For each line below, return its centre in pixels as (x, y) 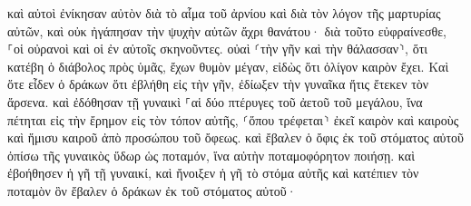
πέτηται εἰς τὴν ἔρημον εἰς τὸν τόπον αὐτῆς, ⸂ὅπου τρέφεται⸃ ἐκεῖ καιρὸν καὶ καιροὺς (233, 119)
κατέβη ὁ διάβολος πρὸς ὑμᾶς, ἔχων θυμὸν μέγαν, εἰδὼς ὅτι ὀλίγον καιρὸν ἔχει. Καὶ (228, 66)
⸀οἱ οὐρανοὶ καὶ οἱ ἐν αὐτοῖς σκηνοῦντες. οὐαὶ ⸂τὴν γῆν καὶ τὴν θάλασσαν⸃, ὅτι (218, 49)
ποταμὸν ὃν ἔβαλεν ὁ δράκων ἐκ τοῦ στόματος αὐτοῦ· (152, 190)
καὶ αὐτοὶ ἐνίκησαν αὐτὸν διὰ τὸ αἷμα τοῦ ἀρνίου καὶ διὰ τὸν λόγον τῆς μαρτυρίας (224, 13)
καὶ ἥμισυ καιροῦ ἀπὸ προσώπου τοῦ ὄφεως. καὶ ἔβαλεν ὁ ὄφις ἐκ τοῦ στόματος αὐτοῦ (235, 137)
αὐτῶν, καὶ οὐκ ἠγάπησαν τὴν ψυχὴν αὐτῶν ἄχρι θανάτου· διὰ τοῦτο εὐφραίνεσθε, (227, 30)
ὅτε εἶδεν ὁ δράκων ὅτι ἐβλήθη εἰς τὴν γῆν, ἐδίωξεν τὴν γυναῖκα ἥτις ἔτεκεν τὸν (218, 84)
